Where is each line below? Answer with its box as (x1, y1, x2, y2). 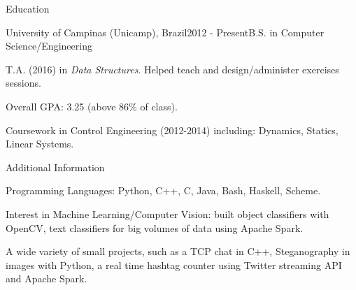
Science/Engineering (6, 38, 92, 53)
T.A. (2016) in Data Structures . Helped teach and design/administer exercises (6, 61, 339, 76)
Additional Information (6, 159, 105, 174)
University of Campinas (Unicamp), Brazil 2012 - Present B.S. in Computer (6, 24, 325, 39)
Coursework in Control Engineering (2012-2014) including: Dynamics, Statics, (6, 122, 339, 137)
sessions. (6, 75, 41, 90)
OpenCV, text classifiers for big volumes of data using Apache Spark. (6, 220, 304, 235)
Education (6, 1, 50, 15)
